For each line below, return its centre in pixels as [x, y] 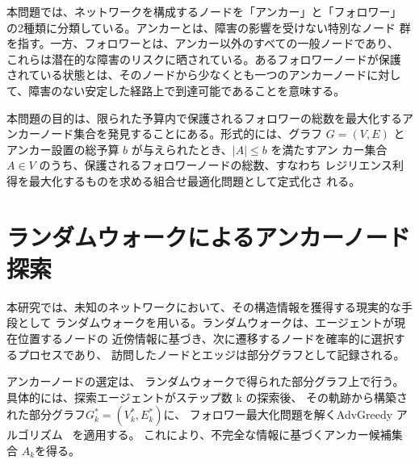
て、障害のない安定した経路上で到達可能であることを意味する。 [176, 90]
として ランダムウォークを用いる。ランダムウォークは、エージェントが [205, 322]
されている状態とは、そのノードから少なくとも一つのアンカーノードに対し [204, 75]
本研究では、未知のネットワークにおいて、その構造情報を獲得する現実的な [204, 306]
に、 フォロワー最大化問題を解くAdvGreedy [278, 414]
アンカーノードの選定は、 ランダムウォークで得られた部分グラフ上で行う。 [205, 381]
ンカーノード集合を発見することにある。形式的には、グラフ [165, 134]
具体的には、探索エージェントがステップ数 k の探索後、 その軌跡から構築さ [207, 397]
